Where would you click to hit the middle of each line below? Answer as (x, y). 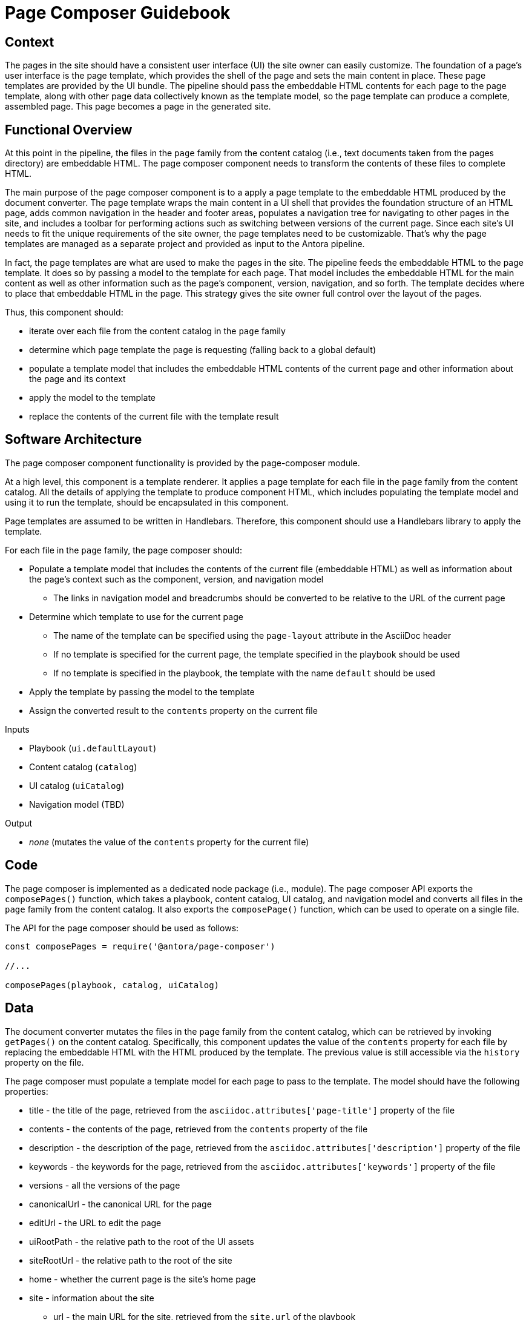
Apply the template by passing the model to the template (142, 691)
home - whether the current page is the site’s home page (143, 1279)
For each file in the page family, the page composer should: (124, 550)
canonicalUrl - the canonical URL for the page (120, 1204)
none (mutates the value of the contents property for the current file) (169, 842)
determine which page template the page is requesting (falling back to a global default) (203, 350)
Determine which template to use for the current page (136, 616)
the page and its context (77, 379)
